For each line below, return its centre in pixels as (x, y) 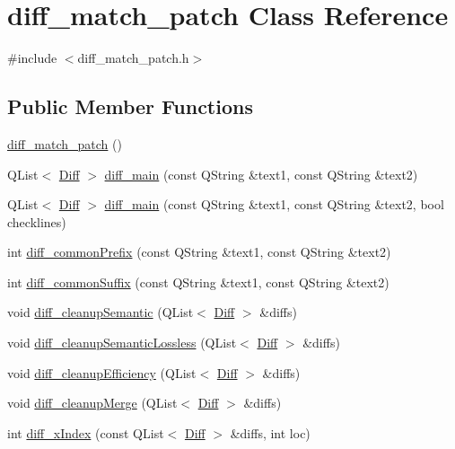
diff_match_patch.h (133, 58)
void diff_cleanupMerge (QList (92, 403)
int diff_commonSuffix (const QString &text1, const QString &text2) (198, 282)
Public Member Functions (130, 106)
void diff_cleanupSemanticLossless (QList (122, 343)
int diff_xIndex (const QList (86, 432)
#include (32, 58)
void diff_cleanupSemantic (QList (101, 312)
